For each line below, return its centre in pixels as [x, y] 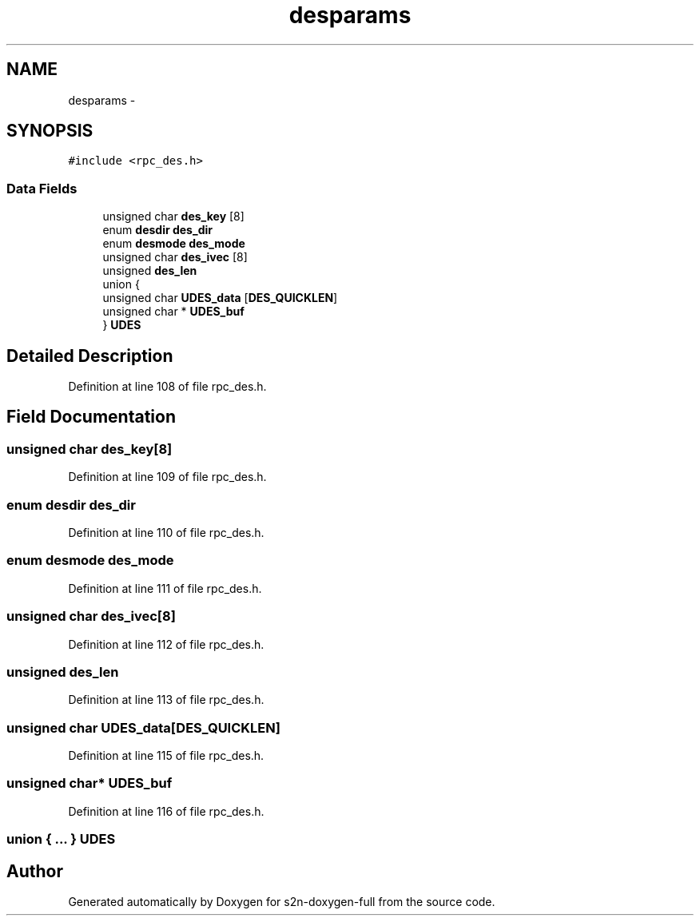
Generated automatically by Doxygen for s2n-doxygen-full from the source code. [282, 901]
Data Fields [42, 188]
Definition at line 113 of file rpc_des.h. [166, 700]
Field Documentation [91, 417]
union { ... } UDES [61, 839]
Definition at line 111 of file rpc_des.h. [165, 588]
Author [35, 871]
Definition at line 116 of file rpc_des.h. [166, 811]
